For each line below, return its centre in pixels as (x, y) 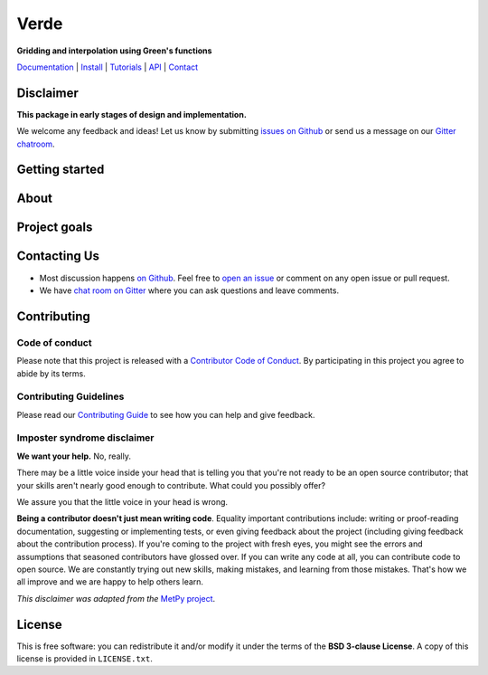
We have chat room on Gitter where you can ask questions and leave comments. (189, 290)
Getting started (61, 170)
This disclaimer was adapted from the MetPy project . (116, 598)
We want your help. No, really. (74, 456)
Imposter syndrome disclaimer (85, 438)
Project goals (55, 228)
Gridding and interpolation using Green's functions (114, 51)
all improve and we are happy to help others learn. (110, 582)
